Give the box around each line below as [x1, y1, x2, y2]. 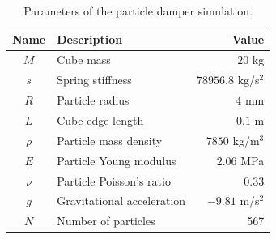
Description [57, 30, 123, 47]
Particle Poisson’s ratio [57, 172, 171, 189]
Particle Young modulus [57, 152, 176, 169]
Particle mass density [57, 131, 163, 148]
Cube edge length [57, 111, 144, 128]
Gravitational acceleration [57, 192, 186, 209]
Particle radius [57, 92, 130, 109]
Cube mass [57, 51, 111, 68]
